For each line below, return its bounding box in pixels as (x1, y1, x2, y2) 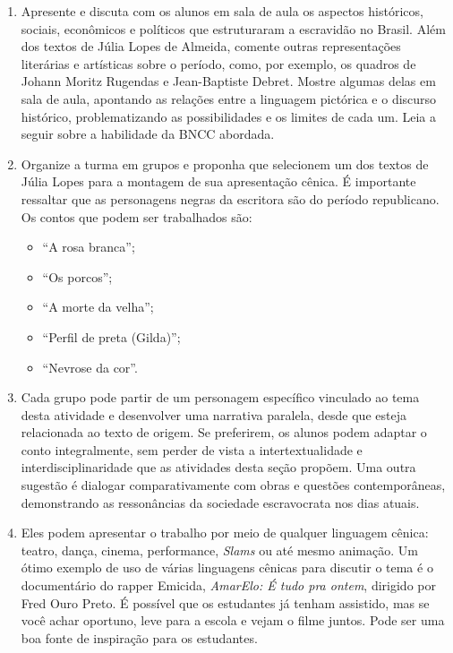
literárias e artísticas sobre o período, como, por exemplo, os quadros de (21, 54, 416, 73)
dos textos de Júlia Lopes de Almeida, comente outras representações (21, 37, 401, 56)
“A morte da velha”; (42, 297, 154, 316)
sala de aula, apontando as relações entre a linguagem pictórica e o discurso (21, 89, 437, 107)
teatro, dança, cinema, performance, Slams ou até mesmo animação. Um (21, 540, 418, 559)
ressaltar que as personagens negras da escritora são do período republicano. (21, 189, 440, 208)
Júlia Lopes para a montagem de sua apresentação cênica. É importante (21, 172, 416, 191)
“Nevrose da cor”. (42, 357, 138, 376)
